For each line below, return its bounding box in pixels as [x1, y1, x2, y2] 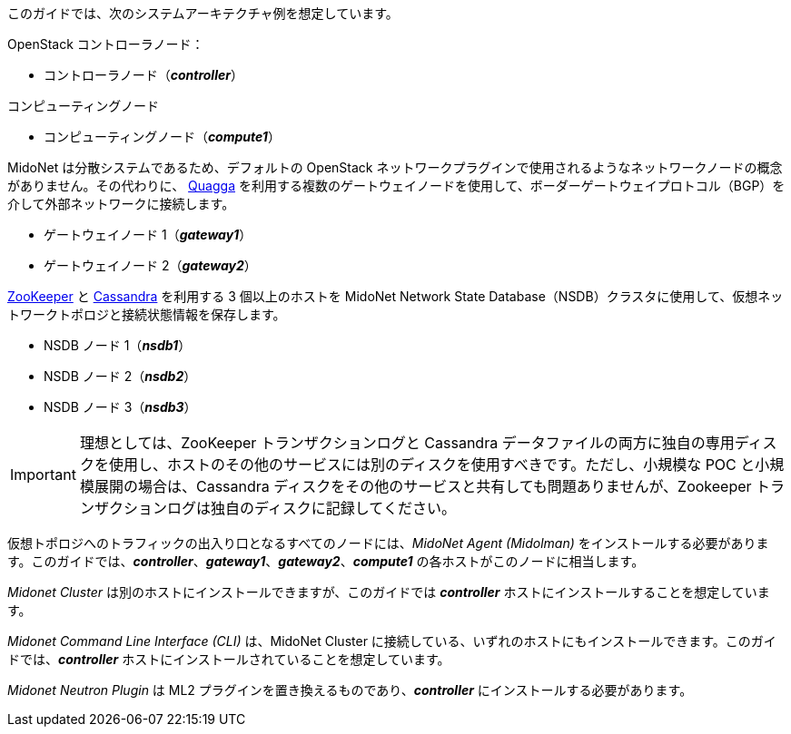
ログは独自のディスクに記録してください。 [166, 499, 456, 517]
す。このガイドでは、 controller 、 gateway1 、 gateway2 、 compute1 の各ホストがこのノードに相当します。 [7, 553, 645, 569]
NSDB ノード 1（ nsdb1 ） [44, 338, 192, 353]
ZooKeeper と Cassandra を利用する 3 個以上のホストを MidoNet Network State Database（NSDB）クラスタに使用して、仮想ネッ [7, 289, 784, 304]
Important [10, 465, 76, 484]
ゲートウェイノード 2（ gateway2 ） [44, 258, 257, 273]
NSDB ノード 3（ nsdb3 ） [44, 399, 197, 415]
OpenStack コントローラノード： [7, 36, 204, 52]
